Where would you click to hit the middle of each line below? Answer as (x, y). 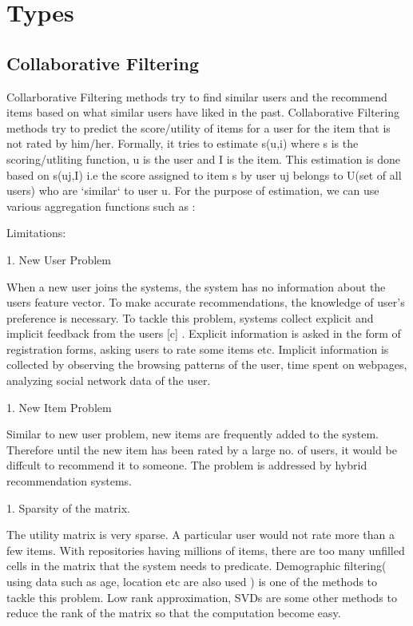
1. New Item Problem (59, 407)
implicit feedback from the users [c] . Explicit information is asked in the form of (204, 333)
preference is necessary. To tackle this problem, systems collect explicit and (190, 317)
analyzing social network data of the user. (109, 380)
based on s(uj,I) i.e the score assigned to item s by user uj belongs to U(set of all (204, 174)
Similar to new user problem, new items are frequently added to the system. (193, 434)
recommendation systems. (69, 481)
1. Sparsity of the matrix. (68, 507)
